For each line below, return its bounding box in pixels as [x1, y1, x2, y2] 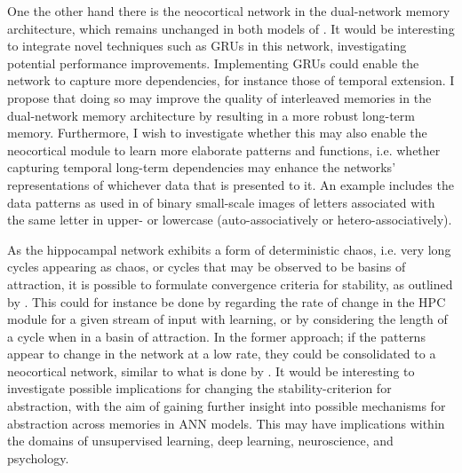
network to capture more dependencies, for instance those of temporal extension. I [7, 71, 455, 90]
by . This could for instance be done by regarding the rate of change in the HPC [7, 292, 446, 311]
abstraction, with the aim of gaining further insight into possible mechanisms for [7, 397, 446, 415]
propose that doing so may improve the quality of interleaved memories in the [7, 88, 432, 106]
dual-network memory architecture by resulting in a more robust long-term [7, 106, 415, 124]
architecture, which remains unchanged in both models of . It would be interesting [7, 19, 455, 37]
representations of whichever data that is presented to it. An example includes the [7, 175, 454, 193]
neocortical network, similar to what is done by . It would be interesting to [7, 361, 415, 380]
